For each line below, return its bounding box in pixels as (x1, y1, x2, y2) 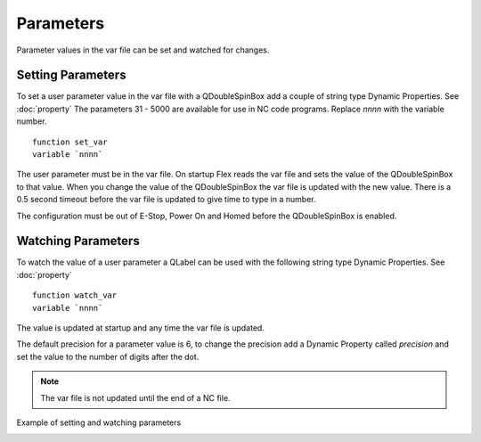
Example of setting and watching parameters (16, 417, 182, 428)
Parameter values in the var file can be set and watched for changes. (16, 45, 270, 55)
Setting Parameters (16, 68, 126, 83)
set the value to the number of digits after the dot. (16, 351, 200, 362)
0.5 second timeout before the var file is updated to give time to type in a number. (16, 194, 316, 205)
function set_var (32, 136, 108, 147)
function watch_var (32, 291, 118, 300)
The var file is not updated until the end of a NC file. (40, 392, 231, 403)
